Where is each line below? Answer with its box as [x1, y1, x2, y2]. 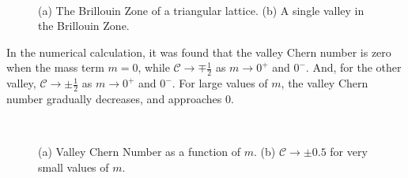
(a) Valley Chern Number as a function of [38, 143, 241, 160]
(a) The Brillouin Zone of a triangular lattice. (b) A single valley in [38, 2, 365, 18]
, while [138, 59, 170, 76]
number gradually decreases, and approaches [6, 91, 222, 107]
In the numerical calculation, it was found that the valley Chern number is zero [6, 43, 391, 60]
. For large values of [172, 75, 268, 91]
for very [330, 143, 368, 160]
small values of [38, 158, 109, 175]
